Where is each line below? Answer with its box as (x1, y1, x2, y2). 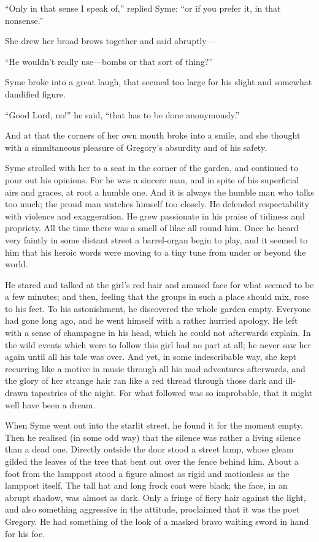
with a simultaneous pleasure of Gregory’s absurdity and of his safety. (5, 140, 267, 153)
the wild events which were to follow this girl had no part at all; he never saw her (5, 338, 311, 351)
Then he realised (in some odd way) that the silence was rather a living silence (5, 430, 301, 443)
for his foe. (5, 527, 45, 540)
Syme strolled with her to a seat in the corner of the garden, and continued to (5, 161, 298, 174)
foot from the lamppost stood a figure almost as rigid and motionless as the (5, 467, 290, 479)
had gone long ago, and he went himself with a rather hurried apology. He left (5, 314, 298, 327)
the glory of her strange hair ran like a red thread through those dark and (5, 374, 283, 387)
